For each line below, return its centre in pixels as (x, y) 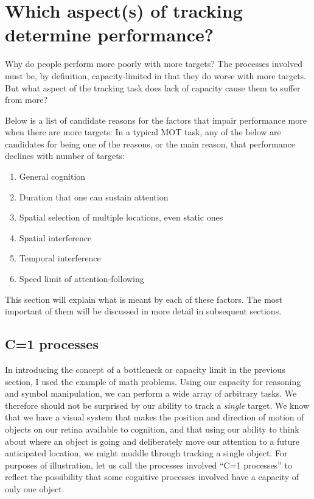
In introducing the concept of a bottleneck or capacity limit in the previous (145, 370)
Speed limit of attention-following (82, 279)
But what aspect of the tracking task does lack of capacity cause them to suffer (153, 87)
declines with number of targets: (65, 156)
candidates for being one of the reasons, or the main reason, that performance (150, 143)
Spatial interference (55, 237)
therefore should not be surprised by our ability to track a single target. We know (157, 405)
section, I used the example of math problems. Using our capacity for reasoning (153, 381)
